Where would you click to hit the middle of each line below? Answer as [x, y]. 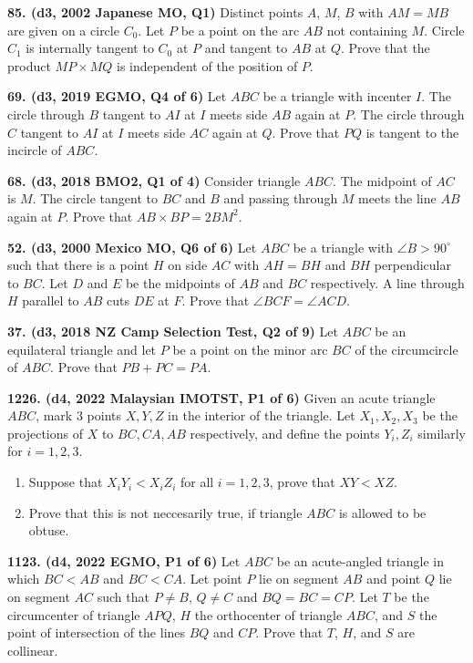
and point [394, 579]
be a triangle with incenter [337, 96]
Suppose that [66, 482]
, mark [54, 415]
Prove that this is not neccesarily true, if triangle [165, 512]
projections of [45, 433]
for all [197, 482]
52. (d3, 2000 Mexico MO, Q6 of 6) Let [132, 247]
